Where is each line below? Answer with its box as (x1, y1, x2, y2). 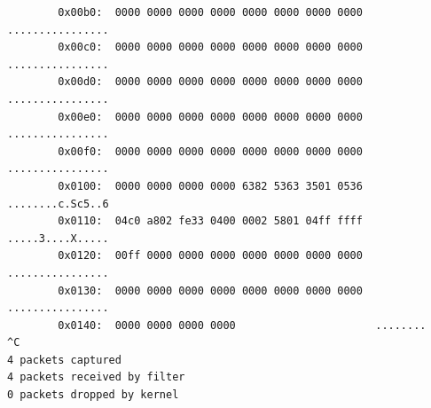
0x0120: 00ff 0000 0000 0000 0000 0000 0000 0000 (58, 249, 363, 263)
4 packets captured (7, 353, 121, 366)
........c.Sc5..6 (7, 197, 109, 210)
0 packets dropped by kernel (7, 388, 179, 402)
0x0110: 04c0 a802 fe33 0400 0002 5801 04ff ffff (58, 215, 363, 228)
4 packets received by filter (7, 371, 185, 384)
